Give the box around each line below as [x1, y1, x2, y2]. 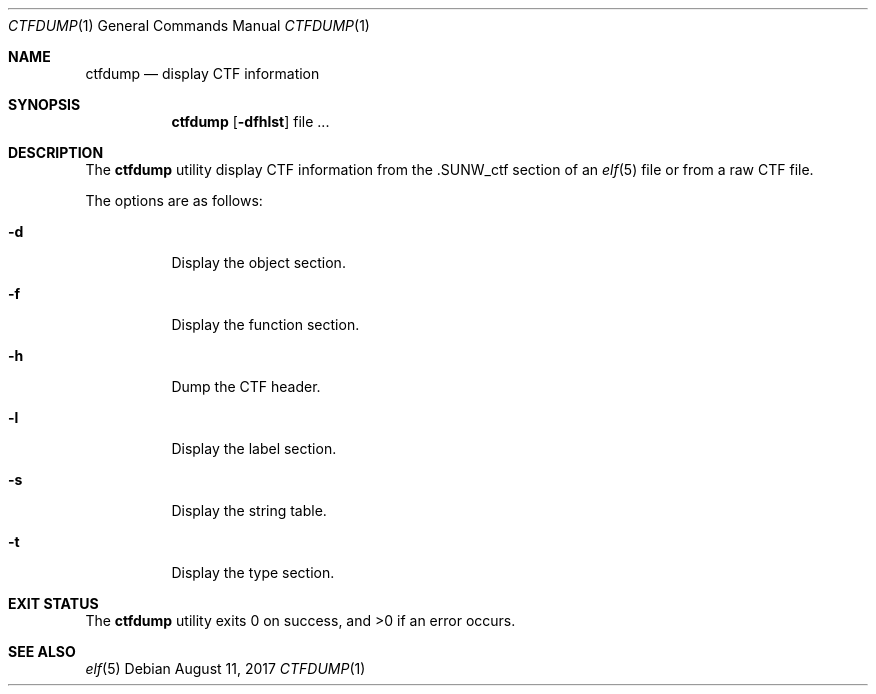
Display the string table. [171, 502, 327, 519]
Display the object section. [171, 254, 346, 271]
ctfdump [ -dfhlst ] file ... [171, 113, 330, 130]
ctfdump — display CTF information [85, 65, 320, 82]
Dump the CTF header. [171, 378, 321, 395]
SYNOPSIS [8, 96, 81, 113]
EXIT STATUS [8, 595, 99, 612]
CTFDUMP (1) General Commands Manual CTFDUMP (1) [8, 17, 370, 34]
